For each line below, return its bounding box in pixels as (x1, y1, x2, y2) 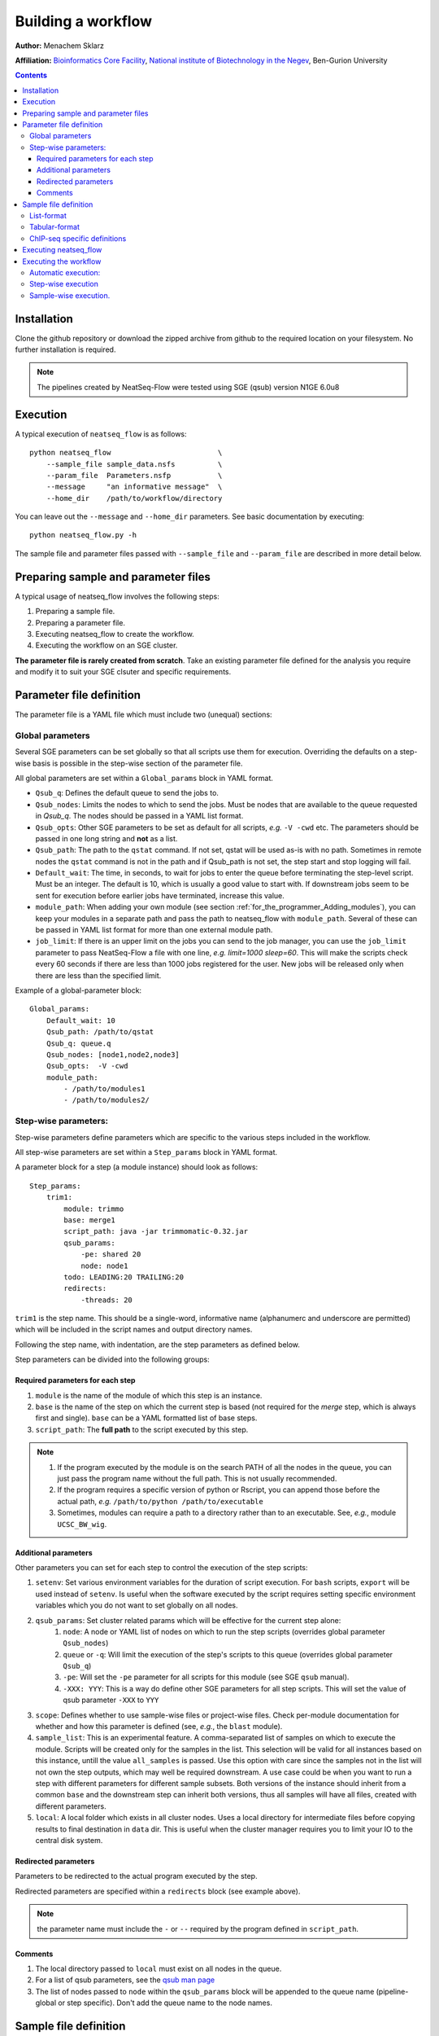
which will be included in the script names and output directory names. (15, 1324, 253, 1335)
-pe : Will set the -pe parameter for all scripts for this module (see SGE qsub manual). (63, 1672, 350, 1682)
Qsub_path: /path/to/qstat (46, 1027, 154, 1037)
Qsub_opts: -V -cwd (46, 1061, 128, 1071)
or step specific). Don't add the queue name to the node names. (58, 1998, 272, 2007)
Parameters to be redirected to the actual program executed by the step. (15, 1871, 258, 1881)
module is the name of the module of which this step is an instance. (35, 1390, 263, 1400)
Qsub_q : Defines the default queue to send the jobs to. (35, 788, 219, 798)
